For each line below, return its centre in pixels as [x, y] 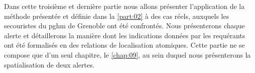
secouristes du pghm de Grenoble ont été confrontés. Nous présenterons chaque [125, 26]
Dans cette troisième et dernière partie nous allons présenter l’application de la [125, 6]
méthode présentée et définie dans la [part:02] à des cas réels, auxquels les [117, 16]
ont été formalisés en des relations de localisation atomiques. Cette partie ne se [125, 45]
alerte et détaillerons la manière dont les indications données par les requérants [125, 35]
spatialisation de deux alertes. [49, 64]
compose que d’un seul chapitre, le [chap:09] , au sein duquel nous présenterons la [127, 54]
